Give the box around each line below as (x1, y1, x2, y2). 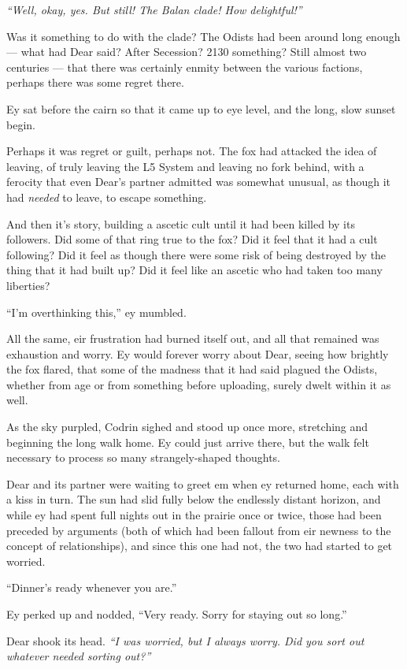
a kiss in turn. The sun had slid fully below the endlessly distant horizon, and (6, 491, 381, 507)
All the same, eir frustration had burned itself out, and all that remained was (6, 330, 379, 347)
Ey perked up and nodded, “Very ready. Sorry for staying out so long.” (6, 606, 347, 622)
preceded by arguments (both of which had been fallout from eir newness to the (6, 522, 391, 538)
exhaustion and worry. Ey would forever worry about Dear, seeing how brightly (6, 345, 389, 362)
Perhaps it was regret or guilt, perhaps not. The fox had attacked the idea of (6, 143, 377, 159)
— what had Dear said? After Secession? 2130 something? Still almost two (6, 43, 367, 60)
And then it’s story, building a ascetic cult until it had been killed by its (6, 215, 355, 232)
